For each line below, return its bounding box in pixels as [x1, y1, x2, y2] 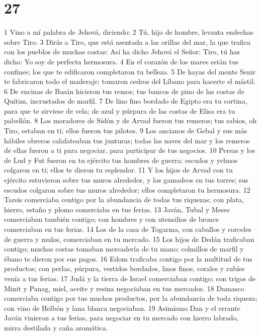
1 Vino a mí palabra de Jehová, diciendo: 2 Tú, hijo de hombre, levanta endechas [4, 27, 253, 37]
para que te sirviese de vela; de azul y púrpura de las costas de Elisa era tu [4, 105, 235, 116]
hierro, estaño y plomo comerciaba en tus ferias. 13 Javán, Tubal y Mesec [4, 204, 230, 214]
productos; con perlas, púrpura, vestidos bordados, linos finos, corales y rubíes [4, 263, 245, 274]
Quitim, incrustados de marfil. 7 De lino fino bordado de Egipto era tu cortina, [4, 96, 247, 106]
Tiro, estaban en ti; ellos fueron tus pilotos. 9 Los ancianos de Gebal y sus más [4, 125, 247, 136]
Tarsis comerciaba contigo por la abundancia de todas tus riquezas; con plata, [4, 194, 244, 205]
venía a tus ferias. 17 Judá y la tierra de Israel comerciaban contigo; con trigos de [4, 273, 256, 283]
